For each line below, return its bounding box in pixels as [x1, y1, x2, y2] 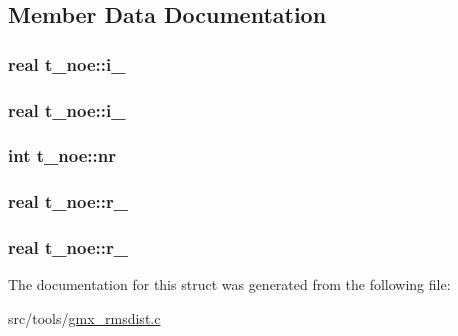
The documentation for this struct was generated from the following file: [8, 274, 451, 295]
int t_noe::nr [8, 143, 116, 168]
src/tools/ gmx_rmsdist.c [8, 307, 161, 328]
